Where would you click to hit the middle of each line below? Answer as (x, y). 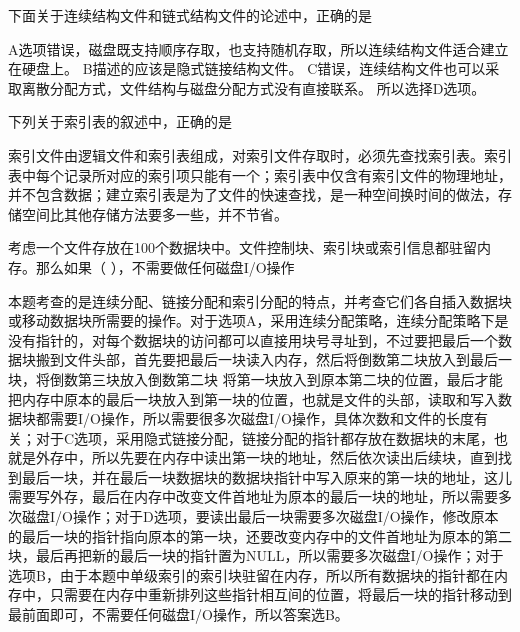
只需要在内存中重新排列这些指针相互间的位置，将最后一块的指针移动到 (280, 594)
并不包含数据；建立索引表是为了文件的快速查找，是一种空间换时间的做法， (253, 194)
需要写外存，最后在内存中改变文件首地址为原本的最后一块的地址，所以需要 (253, 496)
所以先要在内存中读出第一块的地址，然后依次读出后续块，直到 (294, 457)
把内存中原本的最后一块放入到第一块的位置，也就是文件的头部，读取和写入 (253, 398)
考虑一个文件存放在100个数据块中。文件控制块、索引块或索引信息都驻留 (242, 247)
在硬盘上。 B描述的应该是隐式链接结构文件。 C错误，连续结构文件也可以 (247, 68)
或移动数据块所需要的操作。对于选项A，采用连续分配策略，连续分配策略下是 (258, 320)
